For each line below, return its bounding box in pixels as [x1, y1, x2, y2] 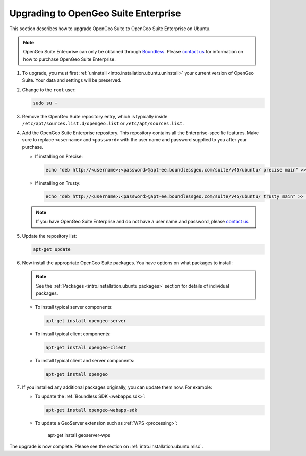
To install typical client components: [35, 331, 111, 337]
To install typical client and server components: [35, 358, 135, 363]
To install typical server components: [35, 304, 113, 310]
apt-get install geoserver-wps [47, 432, 111, 438]
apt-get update [33, 246, 71, 252]
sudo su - [33, 100, 58, 106]
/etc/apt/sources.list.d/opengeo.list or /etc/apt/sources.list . [22, 120, 184, 127]
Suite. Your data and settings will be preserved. [22, 77, 122, 83]
